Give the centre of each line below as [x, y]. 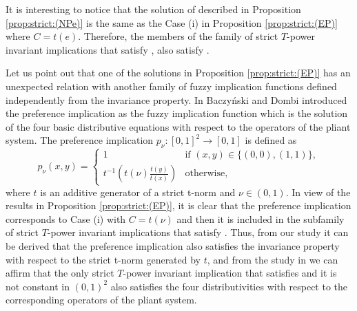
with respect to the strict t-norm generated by [103, 259]
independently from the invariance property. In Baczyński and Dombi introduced [176, 99]
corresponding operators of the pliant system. [101, 300]
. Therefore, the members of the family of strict [178, 36]
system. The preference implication [80, 140]
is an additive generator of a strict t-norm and [138, 192]
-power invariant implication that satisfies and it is [230, 273]
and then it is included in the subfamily [261, 218]
